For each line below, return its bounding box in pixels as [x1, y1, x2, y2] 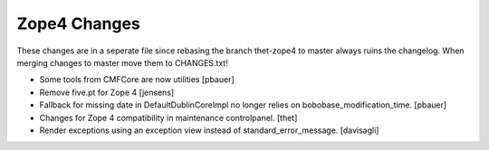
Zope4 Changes [16, 14, 140, 33]
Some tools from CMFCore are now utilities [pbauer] [39, 74, 235, 85]
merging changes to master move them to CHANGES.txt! [16, 57, 228, 68]
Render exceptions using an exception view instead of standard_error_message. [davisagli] [39, 125, 379, 136]
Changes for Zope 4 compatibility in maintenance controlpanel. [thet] [39, 112, 298, 123]
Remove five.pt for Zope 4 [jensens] [39, 87, 175, 98]
